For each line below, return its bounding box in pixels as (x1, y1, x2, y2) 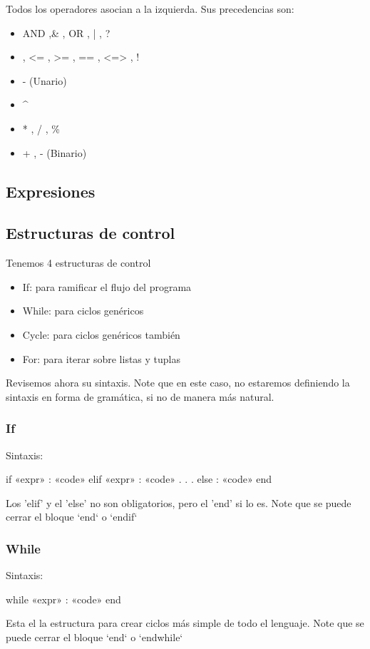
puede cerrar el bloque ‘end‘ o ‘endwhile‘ (6, 629, 183, 644)
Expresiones (6, 180, 96, 202)
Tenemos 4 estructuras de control (6, 255, 151, 270)
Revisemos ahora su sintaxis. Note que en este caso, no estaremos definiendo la (6, 375, 350, 390)
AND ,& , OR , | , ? (22, 25, 111, 40)
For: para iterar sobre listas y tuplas (22, 351, 181, 366)
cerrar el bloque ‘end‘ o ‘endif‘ (6, 509, 138, 524)
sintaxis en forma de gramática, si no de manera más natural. (6, 389, 274, 404)
